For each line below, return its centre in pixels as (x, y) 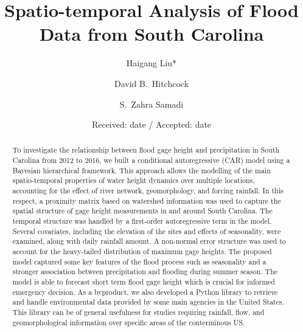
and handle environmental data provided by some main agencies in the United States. (148, 302)
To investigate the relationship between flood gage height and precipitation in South (146, 150)
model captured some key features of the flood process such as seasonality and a (139, 261)
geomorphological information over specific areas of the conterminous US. (129, 322)
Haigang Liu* (151, 63)
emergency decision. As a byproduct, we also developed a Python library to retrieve (145, 292)
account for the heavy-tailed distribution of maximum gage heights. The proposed (142, 251)
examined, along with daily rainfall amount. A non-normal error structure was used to (149, 241)
